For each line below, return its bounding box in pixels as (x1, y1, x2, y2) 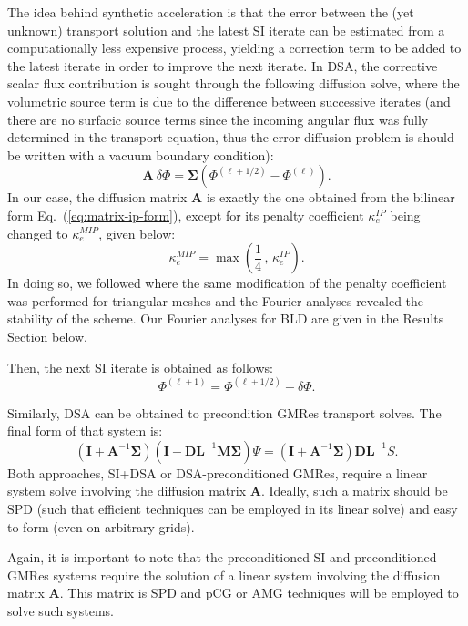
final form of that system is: (7, 421, 163, 440)
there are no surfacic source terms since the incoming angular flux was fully (7, 109, 429, 128)
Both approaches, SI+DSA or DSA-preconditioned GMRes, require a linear (7, 463, 428, 482)
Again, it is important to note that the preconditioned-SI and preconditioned (7, 548, 437, 567)
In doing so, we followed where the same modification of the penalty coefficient (7, 273, 447, 292)
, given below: (98, 223, 176, 242)
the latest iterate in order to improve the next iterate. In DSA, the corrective (7, 56, 438, 75)
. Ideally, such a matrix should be (260, 481, 448, 500)
